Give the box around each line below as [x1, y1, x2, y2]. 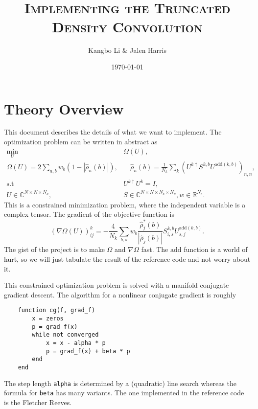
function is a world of [184, 244, 248, 254]
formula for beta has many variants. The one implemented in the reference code [4, 387, 244, 398]
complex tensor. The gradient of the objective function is [4, 209, 174, 219]
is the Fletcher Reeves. [4, 397, 72, 407]
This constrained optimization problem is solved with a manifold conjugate [4, 280, 229, 290]
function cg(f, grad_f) [18, 307, 95, 314]
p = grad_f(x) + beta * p [46, 347, 130, 355]
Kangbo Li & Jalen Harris [88, 45, 166, 55]
